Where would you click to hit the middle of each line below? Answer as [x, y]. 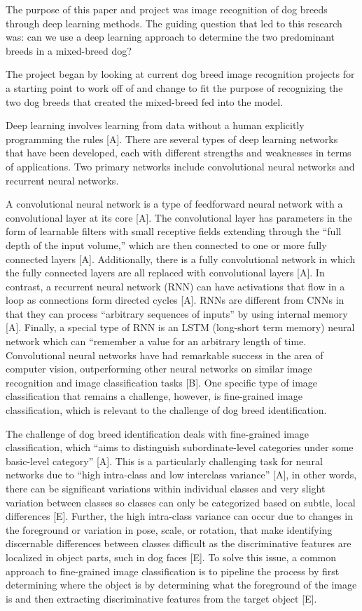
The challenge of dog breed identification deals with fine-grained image [157, 433]
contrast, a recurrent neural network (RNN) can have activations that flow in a [175, 286]
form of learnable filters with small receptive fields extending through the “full [174, 231]
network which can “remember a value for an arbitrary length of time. [156, 341]
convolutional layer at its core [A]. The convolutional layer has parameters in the [179, 217]
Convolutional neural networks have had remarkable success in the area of [165, 355]
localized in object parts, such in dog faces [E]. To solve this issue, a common [171, 557]
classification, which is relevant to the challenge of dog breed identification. [166, 410]
